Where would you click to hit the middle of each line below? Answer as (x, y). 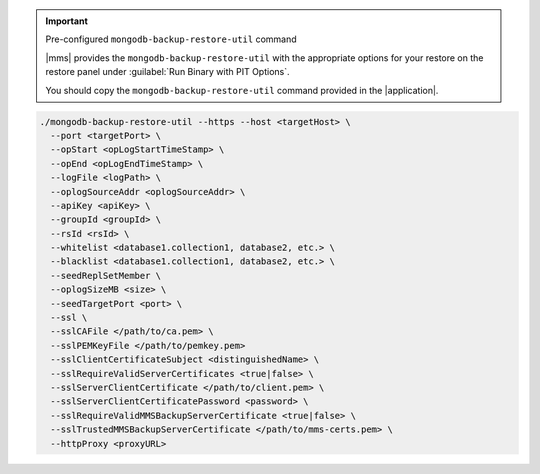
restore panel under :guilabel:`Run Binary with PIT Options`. (167, 72)
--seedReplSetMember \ (106, 275)
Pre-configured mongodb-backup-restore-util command (171, 39)
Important (67, 21)
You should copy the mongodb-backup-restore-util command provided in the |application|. (242, 90)
